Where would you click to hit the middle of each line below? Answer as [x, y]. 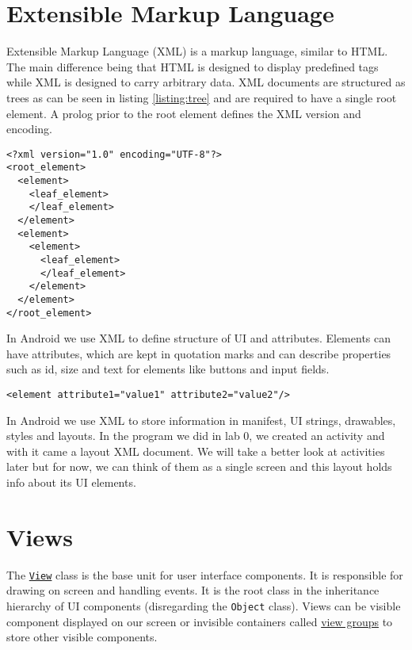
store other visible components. [82, 637]
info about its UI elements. [71, 482]
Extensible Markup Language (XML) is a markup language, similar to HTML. [197, 51]
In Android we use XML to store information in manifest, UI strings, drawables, [201, 420]
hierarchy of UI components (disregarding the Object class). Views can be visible [204, 606]
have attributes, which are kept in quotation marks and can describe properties [199, 353]
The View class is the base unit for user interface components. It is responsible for [205, 574]
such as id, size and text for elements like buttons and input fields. [168, 369]
